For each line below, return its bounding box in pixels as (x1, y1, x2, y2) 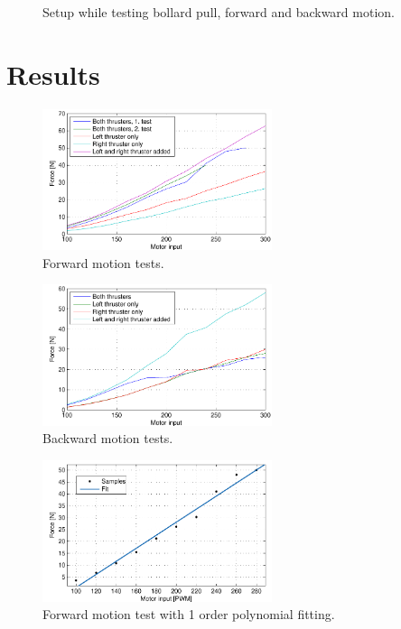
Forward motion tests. (42, 253, 164, 272)
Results (6, 55, 100, 92)
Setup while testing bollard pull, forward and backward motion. (42, 3, 395, 21)
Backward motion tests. (42, 429, 173, 448)
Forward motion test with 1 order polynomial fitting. (42, 605, 335, 624)
